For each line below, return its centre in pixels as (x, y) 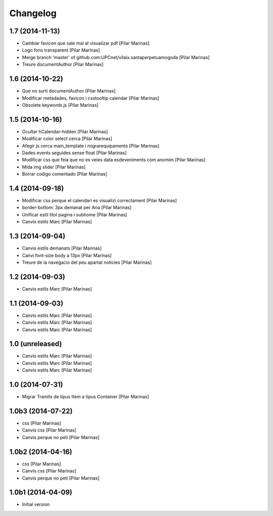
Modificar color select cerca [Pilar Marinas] (67, 138)
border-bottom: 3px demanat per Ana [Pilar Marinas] (77, 208)
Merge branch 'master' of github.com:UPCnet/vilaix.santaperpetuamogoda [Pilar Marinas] (116, 57)
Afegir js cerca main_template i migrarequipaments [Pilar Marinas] (91, 146)
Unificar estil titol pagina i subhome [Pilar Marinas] (75, 214)
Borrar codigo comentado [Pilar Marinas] (64, 174)
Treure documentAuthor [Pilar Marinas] (63, 64)
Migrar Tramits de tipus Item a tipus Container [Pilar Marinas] (85, 397)
